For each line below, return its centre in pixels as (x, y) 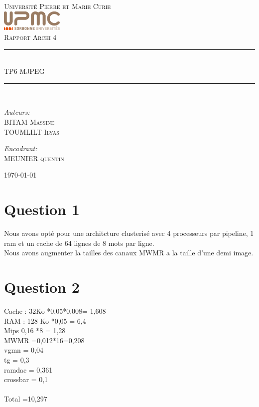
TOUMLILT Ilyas (32, 131)
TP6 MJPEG (24, 71)
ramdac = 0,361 (28, 369)
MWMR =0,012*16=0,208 (44, 340)
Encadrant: (21, 148)
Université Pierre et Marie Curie (58, 6)
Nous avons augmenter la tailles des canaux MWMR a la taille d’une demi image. (129, 253)
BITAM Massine (29, 121)
